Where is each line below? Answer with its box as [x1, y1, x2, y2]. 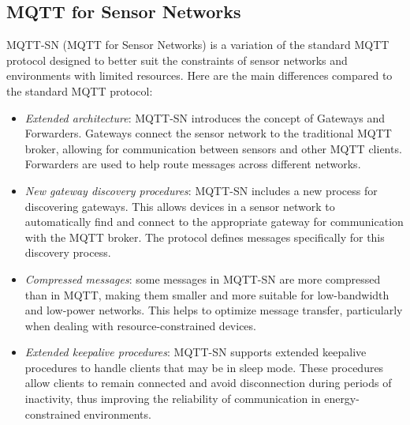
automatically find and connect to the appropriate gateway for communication [24, 213, 404, 230]
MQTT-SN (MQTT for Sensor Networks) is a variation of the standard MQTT [6, 36, 389, 53]
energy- [324, 390, 360, 407]
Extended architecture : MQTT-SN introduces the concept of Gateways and [24, 109, 386, 126]
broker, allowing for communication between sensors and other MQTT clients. [24, 140, 402, 156]
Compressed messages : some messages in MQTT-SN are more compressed [24, 270, 381, 287]
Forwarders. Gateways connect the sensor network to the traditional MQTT [24, 125, 392, 141]
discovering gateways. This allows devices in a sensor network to [24, 197, 335, 214]
